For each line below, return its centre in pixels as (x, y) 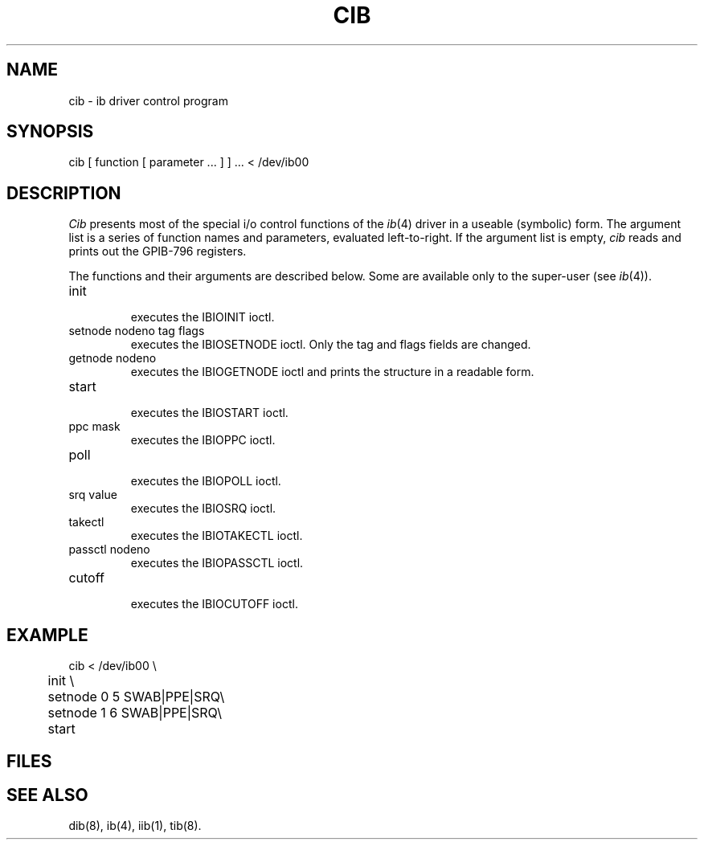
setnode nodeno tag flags (137, 331)
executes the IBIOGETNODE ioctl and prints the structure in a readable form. (332, 372)
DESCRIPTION (64, 193)
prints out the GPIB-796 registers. (158, 251)
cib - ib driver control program (148, 100)
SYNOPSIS (50, 132)
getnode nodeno (113, 358)
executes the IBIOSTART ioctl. (209, 413)
